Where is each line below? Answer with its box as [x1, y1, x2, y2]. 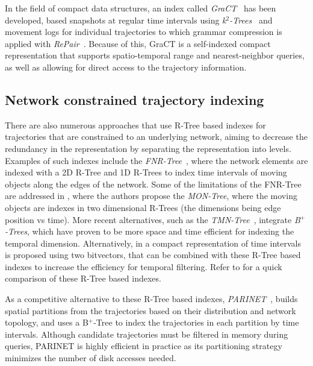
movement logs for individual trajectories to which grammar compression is [5, 25, 282, 38]
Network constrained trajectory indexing [5, 90, 264, 109]
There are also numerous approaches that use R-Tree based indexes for [5, 118, 266, 131]
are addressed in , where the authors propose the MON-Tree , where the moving [5, 189, 297, 202]
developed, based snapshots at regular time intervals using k [5, 13, 226, 26]
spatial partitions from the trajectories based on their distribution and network [5, 304, 296, 317]
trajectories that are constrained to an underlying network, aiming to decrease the [5, 130, 308, 143]
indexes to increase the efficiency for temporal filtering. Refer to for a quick [5, 260, 282, 273]
